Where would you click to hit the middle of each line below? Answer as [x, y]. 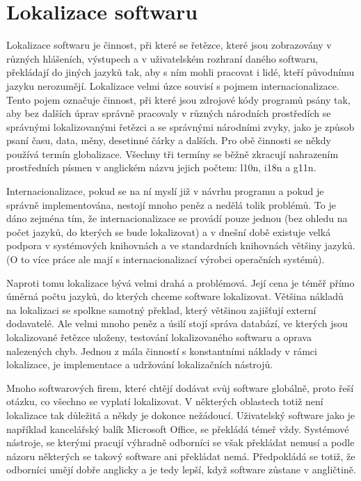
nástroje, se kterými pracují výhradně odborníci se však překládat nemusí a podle [180, 442]
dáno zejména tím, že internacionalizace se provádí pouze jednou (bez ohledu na [177, 218]
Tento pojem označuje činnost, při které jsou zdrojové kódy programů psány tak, [178, 99]
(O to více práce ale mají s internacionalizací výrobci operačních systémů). [166, 259]
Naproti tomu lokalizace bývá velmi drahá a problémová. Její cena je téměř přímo [180, 282]
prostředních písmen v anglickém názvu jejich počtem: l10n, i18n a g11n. [161, 167]
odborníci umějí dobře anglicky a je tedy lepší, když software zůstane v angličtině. [181, 470]
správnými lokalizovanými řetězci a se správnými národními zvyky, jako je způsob [180, 126]
